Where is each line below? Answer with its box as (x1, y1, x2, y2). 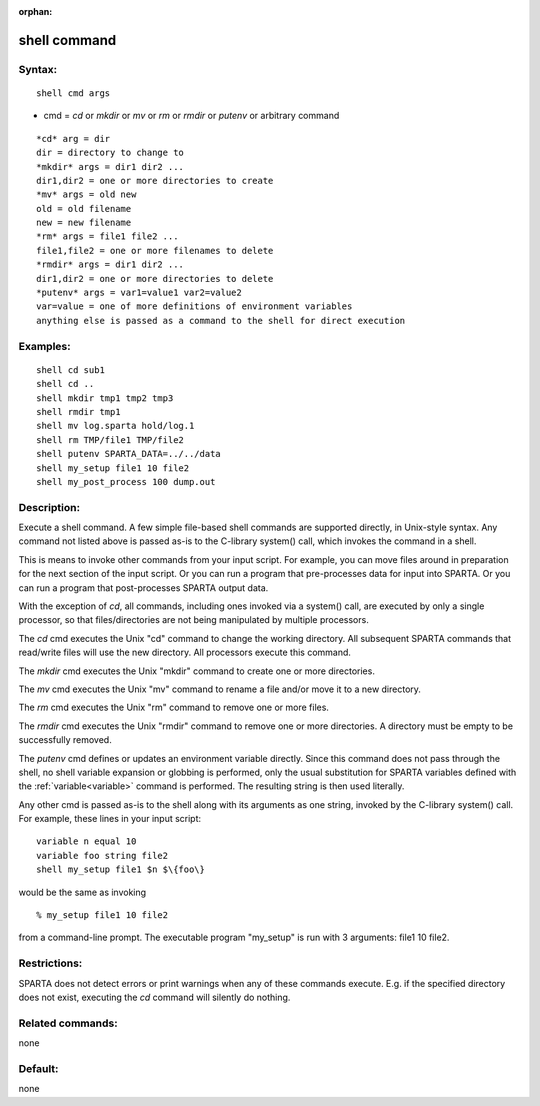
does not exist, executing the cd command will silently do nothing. (18, 991, 291, 1003)
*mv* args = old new (36, 189, 137, 200)
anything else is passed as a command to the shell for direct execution (36, 315, 406, 326)
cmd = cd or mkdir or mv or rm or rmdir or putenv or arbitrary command (43, 110, 340, 122)
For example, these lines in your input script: (18, 813, 202, 825)
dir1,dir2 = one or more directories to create (36, 175, 274, 186)
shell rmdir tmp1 (36, 406, 121, 417)
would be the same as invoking (18, 886, 147, 898)
